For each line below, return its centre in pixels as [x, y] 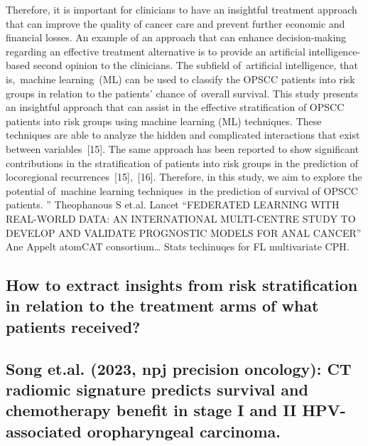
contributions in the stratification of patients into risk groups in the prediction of [182, 163]
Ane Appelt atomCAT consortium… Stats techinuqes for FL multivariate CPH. [178, 246]
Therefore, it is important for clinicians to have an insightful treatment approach [182, 9]
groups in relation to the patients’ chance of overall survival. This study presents [182, 93]
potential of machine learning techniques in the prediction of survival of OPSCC [182, 190]
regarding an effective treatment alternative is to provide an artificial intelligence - [183, 51]
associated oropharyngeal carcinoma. [143, 431]
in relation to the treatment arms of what [162, 306]
